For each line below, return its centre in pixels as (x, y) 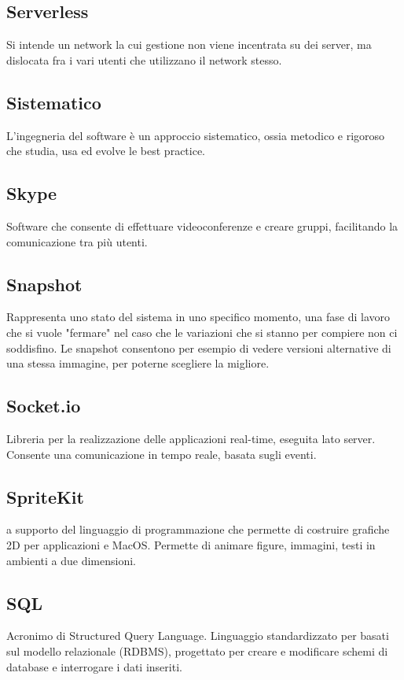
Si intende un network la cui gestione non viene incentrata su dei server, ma (189, 44)
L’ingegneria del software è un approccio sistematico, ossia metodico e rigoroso (196, 135)
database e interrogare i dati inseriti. (94, 666)
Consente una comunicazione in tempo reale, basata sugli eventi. (162, 454)
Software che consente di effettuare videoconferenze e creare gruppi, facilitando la (202, 225)
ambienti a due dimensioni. (71, 560)
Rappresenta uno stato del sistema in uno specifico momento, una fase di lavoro (198, 317)
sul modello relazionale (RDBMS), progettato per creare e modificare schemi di (197, 650)
